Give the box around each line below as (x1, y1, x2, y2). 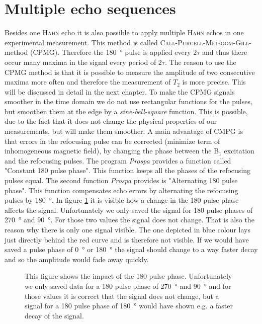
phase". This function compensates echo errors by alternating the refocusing (5, 185, 238, 195)
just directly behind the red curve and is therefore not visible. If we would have (5, 234, 249, 245)
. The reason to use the (164, 56, 236, 67)
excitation (224, 145, 254, 156)
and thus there (202, 47, 247, 57)
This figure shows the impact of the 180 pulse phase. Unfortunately (25, 271, 232, 281)
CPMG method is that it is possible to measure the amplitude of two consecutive (5, 66, 255, 77)
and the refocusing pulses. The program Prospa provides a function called (5, 155, 231, 166)
